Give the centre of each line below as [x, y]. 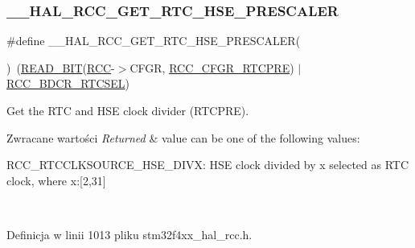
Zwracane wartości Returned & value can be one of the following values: [183, 137]
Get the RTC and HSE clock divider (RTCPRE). [128, 110]
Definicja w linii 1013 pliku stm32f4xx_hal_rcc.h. [129, 234]
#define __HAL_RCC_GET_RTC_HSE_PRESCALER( [154, 41]
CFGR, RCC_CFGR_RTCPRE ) [212, 67]
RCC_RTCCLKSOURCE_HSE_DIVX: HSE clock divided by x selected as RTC [208, 165]
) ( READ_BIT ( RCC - [61, 67]
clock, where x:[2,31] [56, 180]
